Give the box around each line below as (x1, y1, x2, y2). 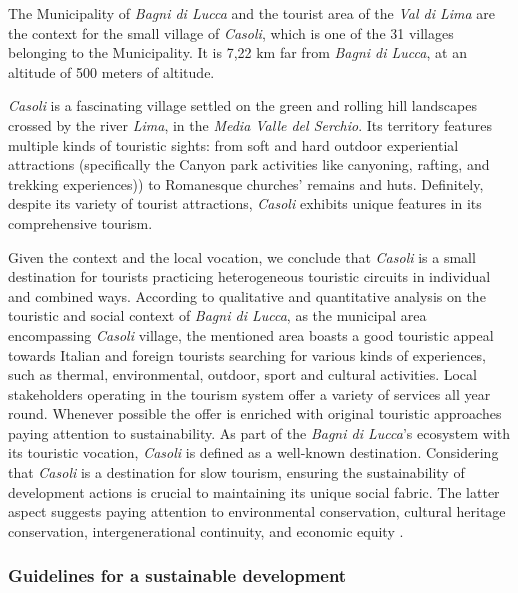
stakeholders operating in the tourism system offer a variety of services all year (8, 383, 491, 404)
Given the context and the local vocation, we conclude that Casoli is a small (8, 246, 476, 267)
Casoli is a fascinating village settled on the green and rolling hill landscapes (8, 95, 477, 116)
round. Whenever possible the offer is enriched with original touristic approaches (8, 403, 502, 424)
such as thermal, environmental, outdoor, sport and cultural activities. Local (8, 364, 477, 385)
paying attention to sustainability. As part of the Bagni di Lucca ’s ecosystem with (8, 422, 511, 443)
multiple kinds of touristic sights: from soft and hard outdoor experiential (8, 134, 459, 155)
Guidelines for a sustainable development (8, 563, 347, 588)
